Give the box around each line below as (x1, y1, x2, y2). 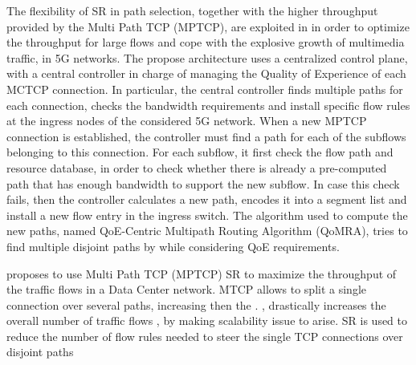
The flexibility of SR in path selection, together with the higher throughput (6, 2, 378, 18)
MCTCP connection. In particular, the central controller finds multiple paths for (6, 80, 403, 97)
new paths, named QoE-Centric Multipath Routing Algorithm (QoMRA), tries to (6, 222, 408, 239)
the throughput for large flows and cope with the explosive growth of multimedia (6, 34, 405, 51)
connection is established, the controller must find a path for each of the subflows (6, 128, 406, 144)
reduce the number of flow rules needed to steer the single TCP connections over (6, 327, 403, 344)
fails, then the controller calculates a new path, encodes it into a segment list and (6, 191, 407, 208)
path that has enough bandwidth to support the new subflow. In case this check (6, 175, 400, 192)
